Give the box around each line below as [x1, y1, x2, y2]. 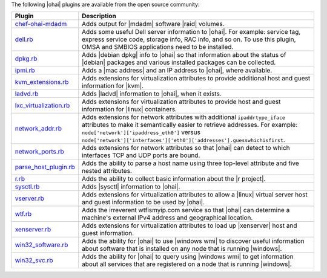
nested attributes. [82, 167, 133, 175]
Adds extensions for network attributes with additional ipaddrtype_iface [82, 113, 286, 121]
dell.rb [15, 35, 33, 44]
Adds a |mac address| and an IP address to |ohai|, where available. [82, 66, 272, 75]
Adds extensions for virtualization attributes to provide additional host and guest [82, 74, 311, 83]
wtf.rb [15, 210, 32, 218]
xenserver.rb [15, 225, 51, 234]
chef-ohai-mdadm [15, 20, 67, 28]
